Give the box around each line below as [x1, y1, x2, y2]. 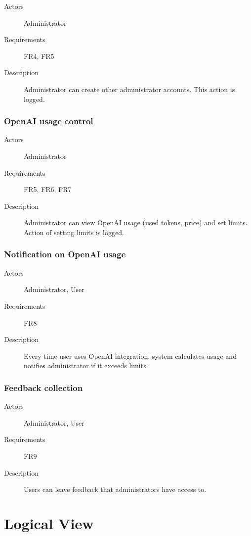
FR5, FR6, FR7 [24, 184, 72, 195]
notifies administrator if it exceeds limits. [24, 360, 148, 371]
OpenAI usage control [4, 115, 93, 127]
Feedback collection [4, 381, 83, 393]
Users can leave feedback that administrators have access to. [24, 484, 207, 494]
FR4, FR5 [24, 50, 54, 61]
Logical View [4, 513, 94, 533]
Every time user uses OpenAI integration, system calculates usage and [24, 350, 237, 361]
